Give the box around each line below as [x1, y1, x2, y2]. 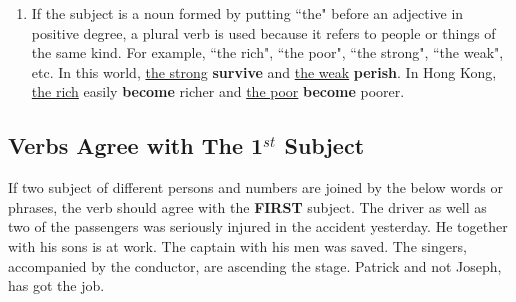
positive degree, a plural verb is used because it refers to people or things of [31, 22, 496, 43]
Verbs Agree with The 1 [8, 130, 264, 161]
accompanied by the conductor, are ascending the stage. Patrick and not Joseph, [8, 255, 502, 276]
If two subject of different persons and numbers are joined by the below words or [8, 177, 503, 198]
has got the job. [8, 275, 105, 296]
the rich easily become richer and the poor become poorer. [31, 81, 405, 102]
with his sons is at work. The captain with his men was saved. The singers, [8, 235, 467, 256]
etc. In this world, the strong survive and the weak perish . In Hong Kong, [31, 61, 497, 82]
